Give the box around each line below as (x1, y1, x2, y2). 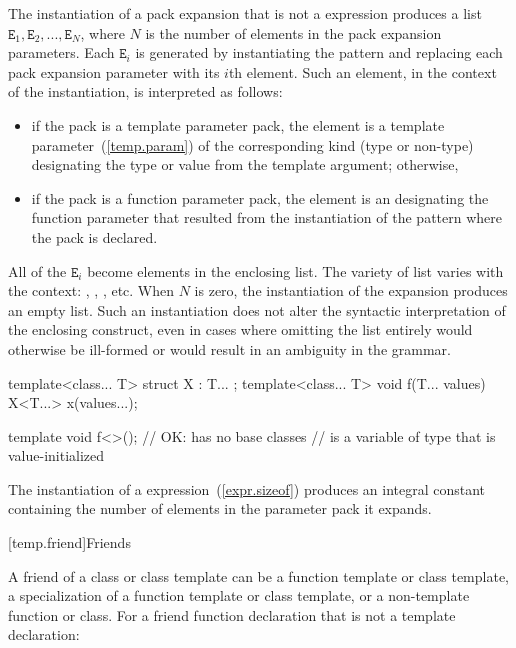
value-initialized (8, 445, 105, 466)
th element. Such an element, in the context (228, 61, 497, 82)
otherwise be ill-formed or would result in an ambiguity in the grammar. (8, 338, 451, 359)
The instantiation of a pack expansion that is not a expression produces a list (8, 3, 482, 23)
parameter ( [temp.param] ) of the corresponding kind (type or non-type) (31, 134, 474, 155)
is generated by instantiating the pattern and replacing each (135, 42, 503, 63)
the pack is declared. (31, 226, 158, 247)
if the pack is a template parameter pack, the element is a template (31, 114, 445, 135)
